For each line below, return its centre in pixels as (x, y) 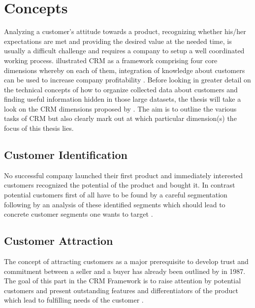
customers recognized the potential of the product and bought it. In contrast (120, 185)
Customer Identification (66, 155)
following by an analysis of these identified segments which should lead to (115, 204)
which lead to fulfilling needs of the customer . (74, 300)
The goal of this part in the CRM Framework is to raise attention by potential (123, 281)
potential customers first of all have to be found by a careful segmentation (116, 195)
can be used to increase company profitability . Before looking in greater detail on (127, 80)
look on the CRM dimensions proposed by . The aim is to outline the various (120, 108)
